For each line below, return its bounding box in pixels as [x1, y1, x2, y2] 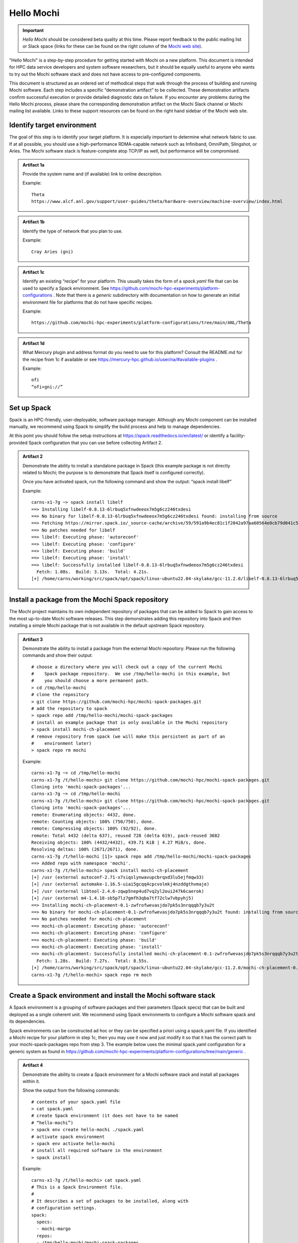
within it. [22, 1078, 40, 1084]
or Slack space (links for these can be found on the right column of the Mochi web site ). [22, 43, 203, 49]
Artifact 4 [22, 1062, 43, 1068]
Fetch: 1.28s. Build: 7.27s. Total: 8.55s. [36, 958, 149, 964]
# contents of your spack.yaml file [31, 1099, 121, 1105]
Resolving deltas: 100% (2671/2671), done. [31, 847, 139, 852]
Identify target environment [9, 121, 97, 129]
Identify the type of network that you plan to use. [22, 228, 123, 234]
